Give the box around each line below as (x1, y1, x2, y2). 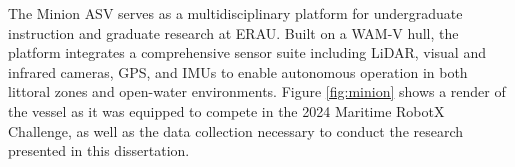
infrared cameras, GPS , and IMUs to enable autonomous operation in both (8, 61, 468, 82)
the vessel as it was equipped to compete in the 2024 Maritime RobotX (8, 100, 445, 121)
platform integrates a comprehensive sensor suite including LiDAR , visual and (8, 42, 486, 63)
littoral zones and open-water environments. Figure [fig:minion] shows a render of (8, 81, 506, 102)
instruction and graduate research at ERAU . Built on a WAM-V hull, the (8, 22, 459, 43)
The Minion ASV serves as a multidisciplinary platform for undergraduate (8, 3, 463, 23)
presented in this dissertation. (8, 140, 190, 161)
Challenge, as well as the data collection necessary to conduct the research (8, 120, 464, 141)
